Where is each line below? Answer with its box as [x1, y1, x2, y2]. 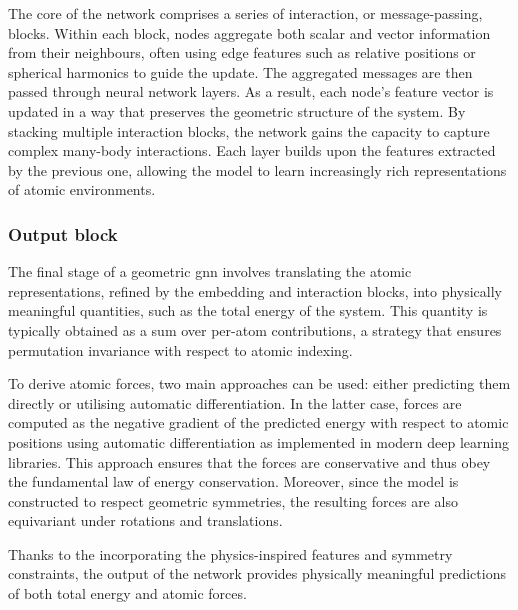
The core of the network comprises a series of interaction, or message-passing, [8, 3, 483, 23]
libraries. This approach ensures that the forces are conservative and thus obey [8, 451, 491, 472]
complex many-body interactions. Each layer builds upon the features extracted [8, 140, 496, 161]
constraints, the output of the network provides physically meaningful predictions [8, 563, 506, 584]
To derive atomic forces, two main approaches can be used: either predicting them [8, 373, 511, 394]
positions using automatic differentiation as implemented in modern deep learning [8, 431, 509, 452]
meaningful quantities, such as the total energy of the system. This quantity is [8, 300, 488, 321]
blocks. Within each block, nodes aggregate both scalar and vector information [8, 22, 491, 43]
